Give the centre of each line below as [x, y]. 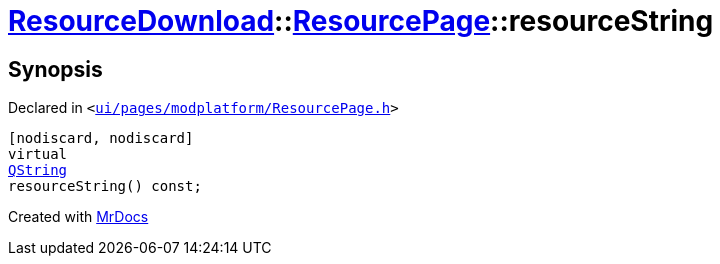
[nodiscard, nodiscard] [101, 138]
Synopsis [55, 69]
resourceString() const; [105, 186]
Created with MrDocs [78, 217]
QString [38, 170]
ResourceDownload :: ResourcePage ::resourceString [361, 21]
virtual [38, 154]
